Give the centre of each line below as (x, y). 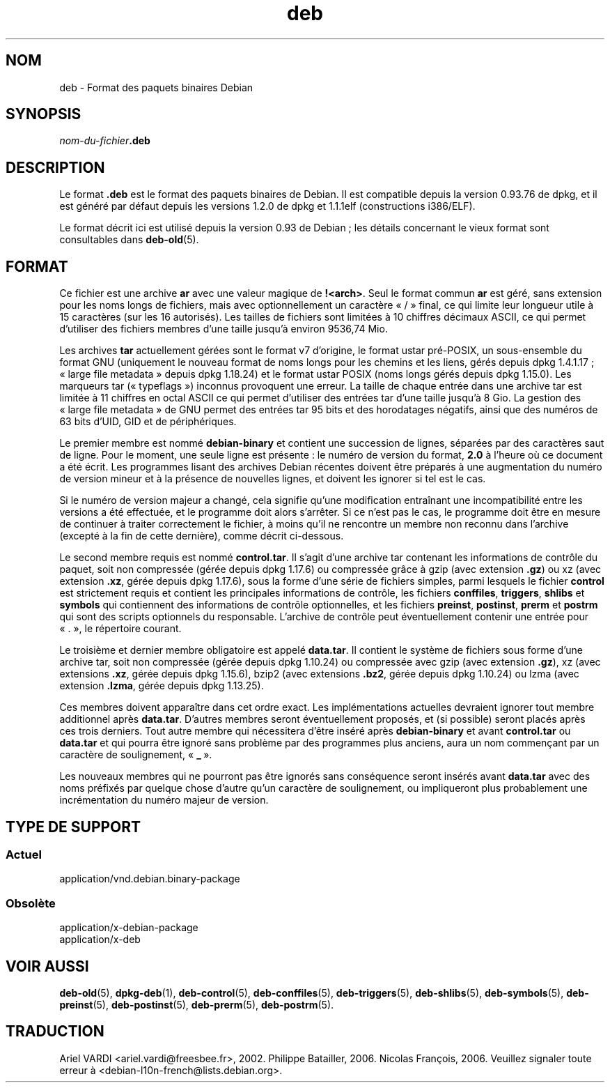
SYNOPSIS (44, 114)
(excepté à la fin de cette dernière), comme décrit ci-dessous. (202, 536)
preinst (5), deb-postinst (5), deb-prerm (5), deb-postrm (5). (197, 1004)
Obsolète (31, 903)
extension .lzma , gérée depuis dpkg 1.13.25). (162, 686)
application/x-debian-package (129, 928)
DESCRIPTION (55, 167)
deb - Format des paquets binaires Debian (156, 87)
